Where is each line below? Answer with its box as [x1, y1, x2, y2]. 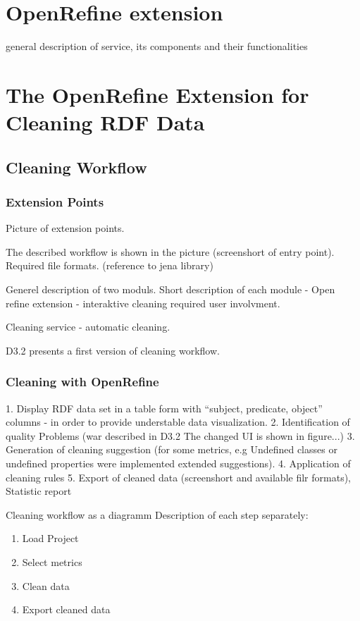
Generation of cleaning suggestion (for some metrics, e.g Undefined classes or [6, 442, 337, 457]
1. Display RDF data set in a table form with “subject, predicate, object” [6, 400, 323, 415]
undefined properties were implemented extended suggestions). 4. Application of [6, 456, 351, 471]
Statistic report [6, 484, 72, 498]
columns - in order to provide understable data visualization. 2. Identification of [6, 414, 350, 429]
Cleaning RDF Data [6, 108, 205, 137]
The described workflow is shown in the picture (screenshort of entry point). [6, 244, 335, 259]
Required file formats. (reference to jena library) [6, 258, 213, 273]
